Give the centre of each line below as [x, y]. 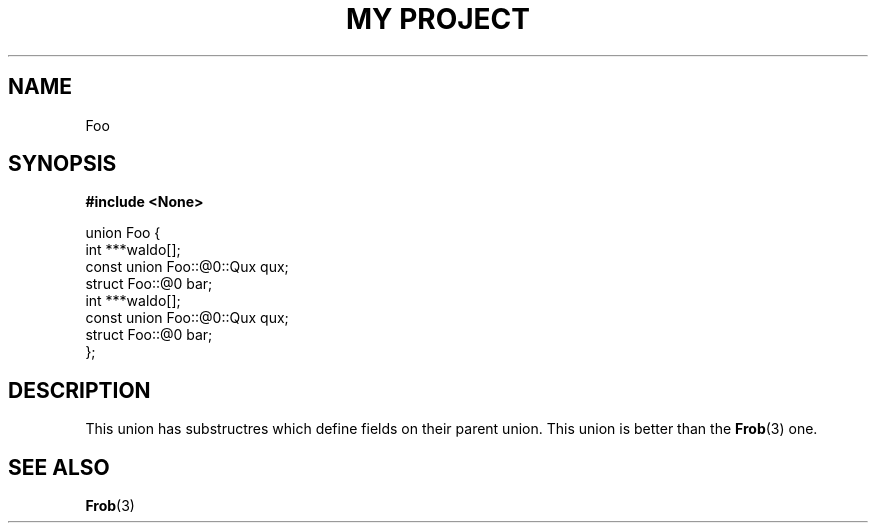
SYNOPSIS [62, 164]
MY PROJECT [438, 19]
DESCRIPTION [79, 390]
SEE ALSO [59, 467]
